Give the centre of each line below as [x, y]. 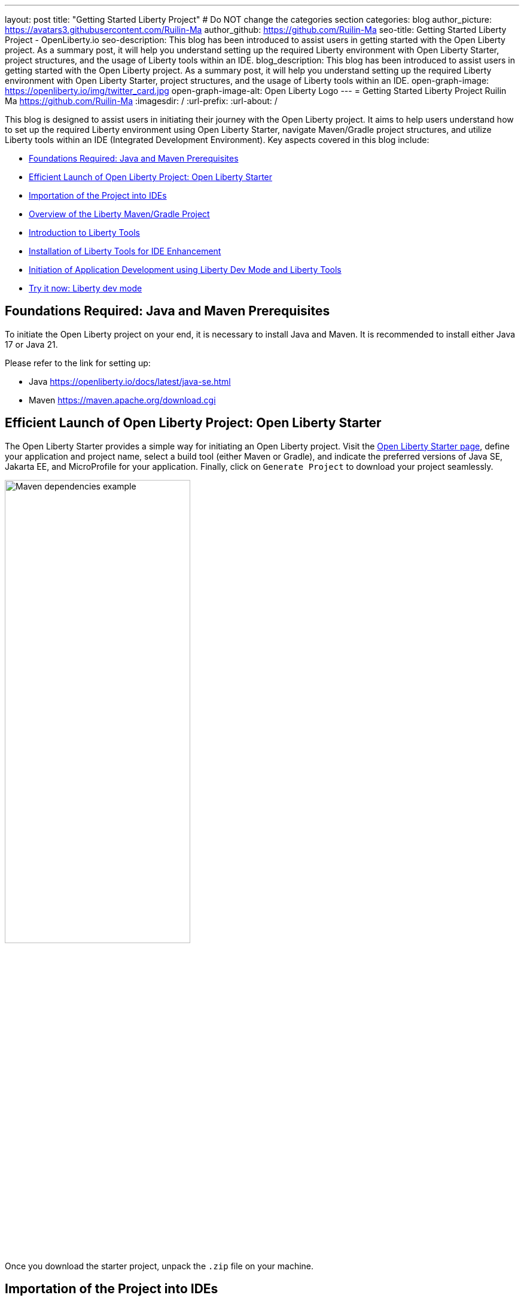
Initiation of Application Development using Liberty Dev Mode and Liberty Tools [185, 270]
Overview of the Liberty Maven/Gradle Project [119, 214]
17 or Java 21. [31, 344]
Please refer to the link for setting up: [78, 363]
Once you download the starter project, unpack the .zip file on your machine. [159, 1266]
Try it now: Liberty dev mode [86, 288]
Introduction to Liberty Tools [84, 232]
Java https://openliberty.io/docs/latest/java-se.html [130, 381]
